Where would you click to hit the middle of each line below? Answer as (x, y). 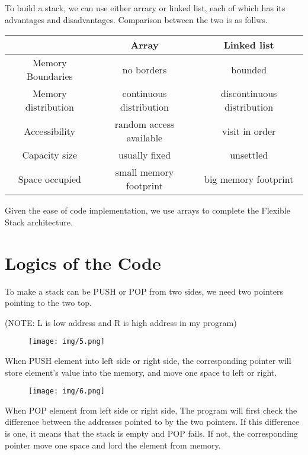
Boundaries (49, 76)
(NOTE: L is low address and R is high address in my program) (121, 322)
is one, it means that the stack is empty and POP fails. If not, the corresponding (151, 433)
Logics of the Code (83, 262)
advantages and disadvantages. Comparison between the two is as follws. (136, 19)
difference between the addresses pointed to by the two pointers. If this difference (152, 422)
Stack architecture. (39, 222)
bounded (249, 69)
